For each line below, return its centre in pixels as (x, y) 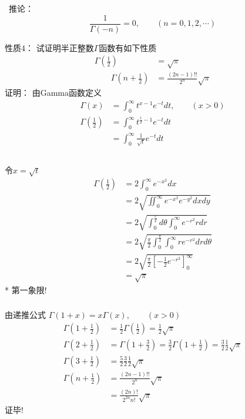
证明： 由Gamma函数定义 (53, 93)
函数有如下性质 (128, 47)
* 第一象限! (26, 289)
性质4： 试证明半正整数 (49, 47)
